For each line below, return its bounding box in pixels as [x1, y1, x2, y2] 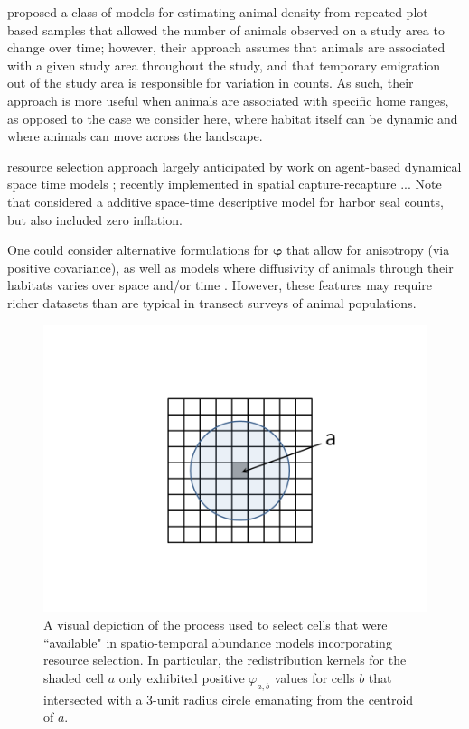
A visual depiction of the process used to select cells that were [43, 615, 388, 634]
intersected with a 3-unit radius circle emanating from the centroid [43, 689, 414, 708]
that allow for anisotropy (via [286, 240, 450, 259]
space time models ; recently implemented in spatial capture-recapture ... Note [7, 174, 442, 193]
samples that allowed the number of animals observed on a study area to [42, 20, 445, 39]
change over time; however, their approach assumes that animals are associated [7, 38, 446, 57]
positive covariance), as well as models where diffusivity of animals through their [7, 257, 454, 276]
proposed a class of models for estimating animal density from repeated [7, 3, 402, 21]
